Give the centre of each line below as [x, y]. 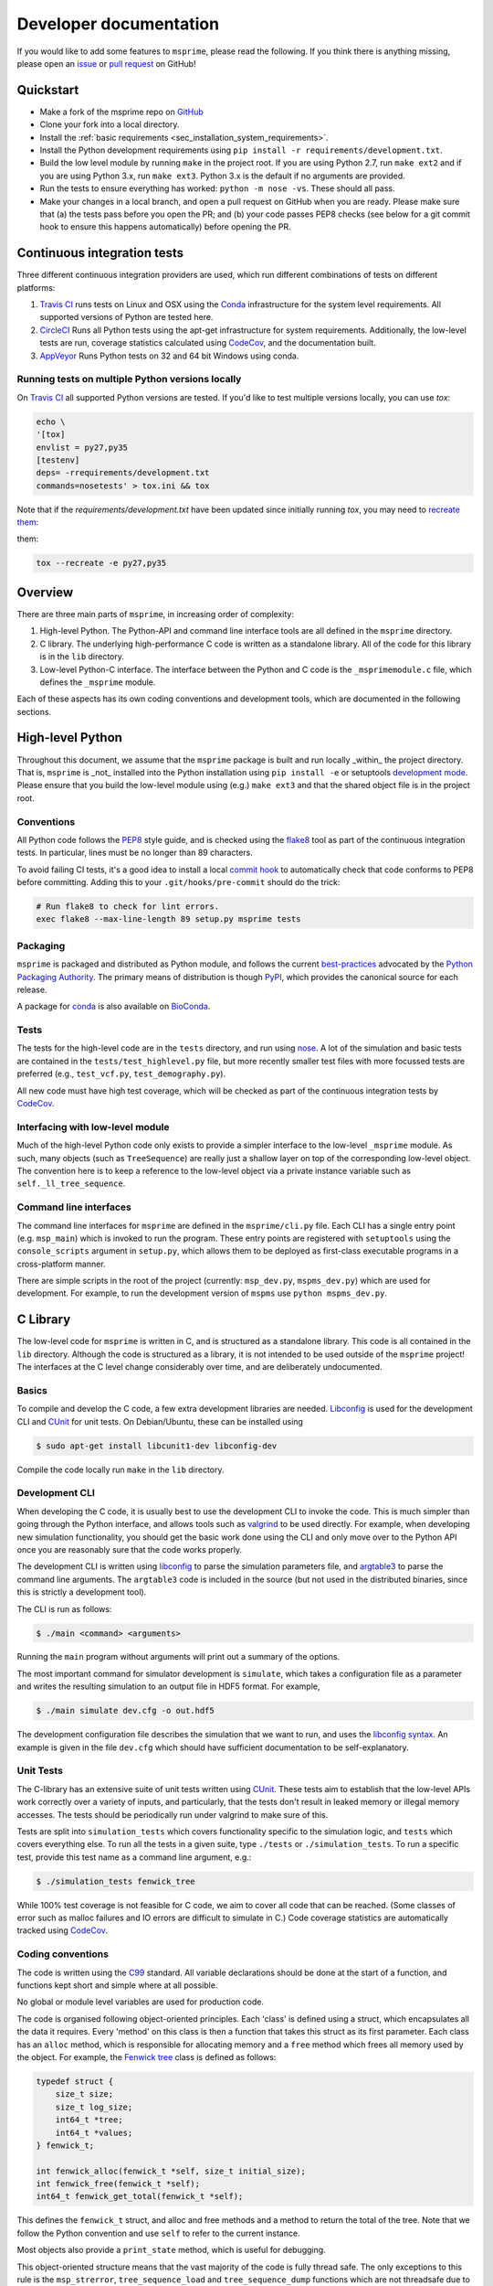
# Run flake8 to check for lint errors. [127, 907]
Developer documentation [118, 24]
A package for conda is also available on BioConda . [114, 1007]
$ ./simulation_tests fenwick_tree [115, 1881]
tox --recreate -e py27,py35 [101, 563]
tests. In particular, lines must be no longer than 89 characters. [135, 853]
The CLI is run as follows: [64, 1608]
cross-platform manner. [61, 1264]
